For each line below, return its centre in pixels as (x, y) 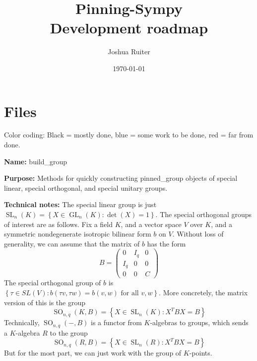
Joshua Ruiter (129, 52)
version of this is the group (45, 302)
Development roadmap (129, 28)
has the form (166, 243)
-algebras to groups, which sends (199, 322)
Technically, (22, 322)
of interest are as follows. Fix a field (59, 224)
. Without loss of (198, 234)
